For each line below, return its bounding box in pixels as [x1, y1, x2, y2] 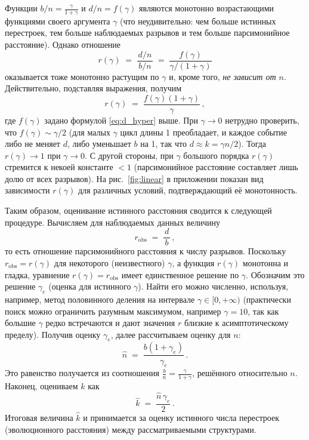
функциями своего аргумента [5, 14, 110, 27]
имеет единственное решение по [121, 268, 239, 281]
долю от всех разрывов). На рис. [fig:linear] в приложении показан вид [5, 172, 264, 184]
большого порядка [183, 149, 249, 161]
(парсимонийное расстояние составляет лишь [134, 161, 298, 173]
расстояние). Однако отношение [5, 38, 121, 51]
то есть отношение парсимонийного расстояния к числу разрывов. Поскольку [5, 245, 286, 257]
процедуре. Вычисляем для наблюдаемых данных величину [5, 216, 221, 228]
